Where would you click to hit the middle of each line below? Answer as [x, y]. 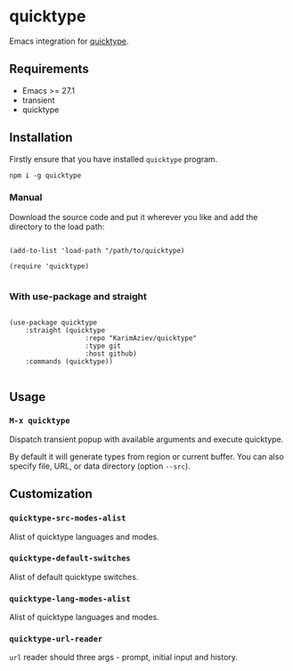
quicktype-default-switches [70, 558]
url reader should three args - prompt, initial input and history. [124, 658]
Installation [41, 138]
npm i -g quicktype [45, 176]
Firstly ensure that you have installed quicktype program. [114, 159]
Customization [51, 494]
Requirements [49, 69]
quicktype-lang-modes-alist [70, 598]
